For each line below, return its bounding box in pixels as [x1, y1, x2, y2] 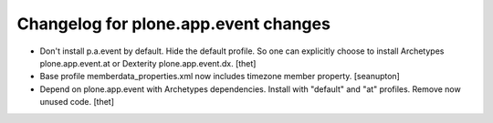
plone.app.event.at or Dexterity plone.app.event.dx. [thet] [39, 57, 257, 68]
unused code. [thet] [39, 97, 114, 108]
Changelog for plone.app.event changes [16, 14, 330, 34]
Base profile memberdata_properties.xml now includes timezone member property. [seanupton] [39, 71, 401, 82]
